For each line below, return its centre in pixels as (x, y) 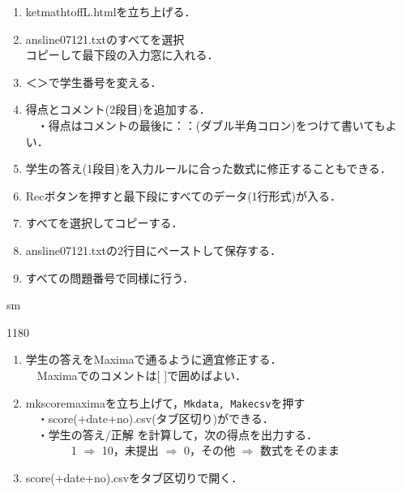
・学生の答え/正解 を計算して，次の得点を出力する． (177, 434)
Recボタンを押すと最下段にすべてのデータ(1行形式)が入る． (184, 195)
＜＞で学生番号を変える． (94, 82)
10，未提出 (130, 450)
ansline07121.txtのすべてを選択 (105, 39)
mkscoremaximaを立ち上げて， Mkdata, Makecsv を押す (165, 402)
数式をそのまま (299, 450)
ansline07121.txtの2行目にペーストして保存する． (153, 250)
